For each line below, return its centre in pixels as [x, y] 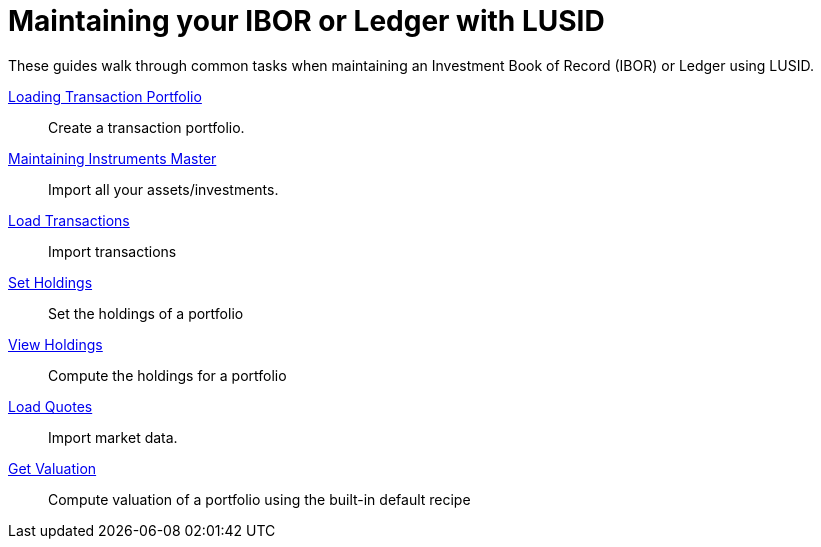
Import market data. [113, 437]
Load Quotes [50, 406]
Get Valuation [52, 468]
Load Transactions [69, 220]
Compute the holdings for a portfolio [167, 375]
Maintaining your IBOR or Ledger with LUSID [306, 21]
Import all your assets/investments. [163, 189]
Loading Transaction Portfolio [105, 96]
